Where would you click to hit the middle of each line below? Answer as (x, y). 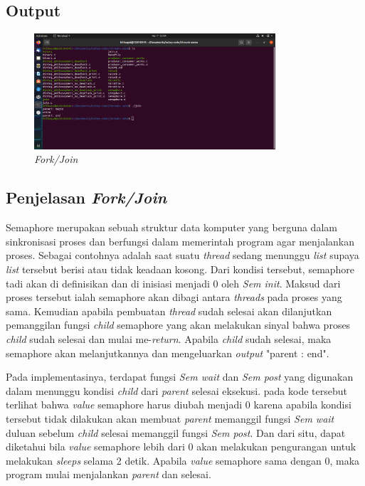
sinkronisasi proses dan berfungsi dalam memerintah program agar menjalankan (180, 241)
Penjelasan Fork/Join (86, 197)
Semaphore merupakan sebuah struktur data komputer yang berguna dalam (171, 227)
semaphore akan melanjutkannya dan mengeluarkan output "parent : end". (168, 353)
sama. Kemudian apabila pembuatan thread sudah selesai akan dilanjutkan (169, 311)
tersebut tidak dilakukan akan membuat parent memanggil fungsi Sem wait (170, 418)
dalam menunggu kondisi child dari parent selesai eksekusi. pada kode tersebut (176, 390)
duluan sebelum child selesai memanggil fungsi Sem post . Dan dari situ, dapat (176, 432)
